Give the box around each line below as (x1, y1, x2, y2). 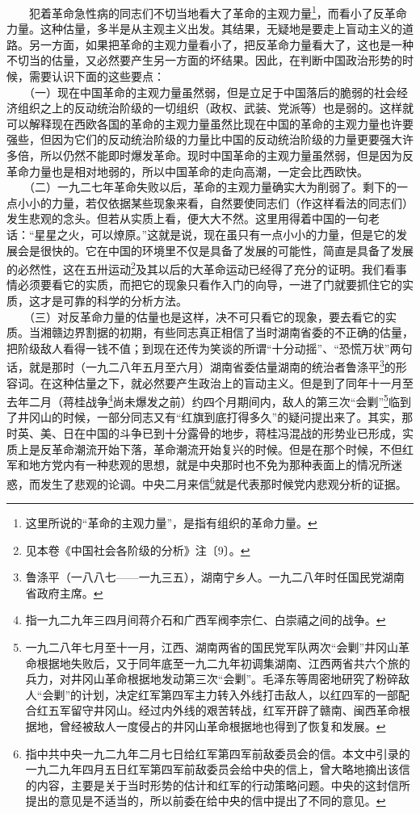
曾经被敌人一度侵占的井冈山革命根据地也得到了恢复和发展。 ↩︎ (59, 718, 386, 735)
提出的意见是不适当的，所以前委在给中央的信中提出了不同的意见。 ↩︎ (25, 792, 386, 809)
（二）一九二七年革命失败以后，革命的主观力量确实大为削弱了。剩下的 (28, 178, 397, 195)
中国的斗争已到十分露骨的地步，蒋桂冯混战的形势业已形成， (85, 425, 402, 442)
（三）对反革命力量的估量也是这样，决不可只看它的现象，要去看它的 (28, 308, 385, 325)
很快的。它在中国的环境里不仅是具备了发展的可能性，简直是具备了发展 (40, 241, 414, 258)
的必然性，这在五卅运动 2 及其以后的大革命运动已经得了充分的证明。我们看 (6, 258, 396, 277)
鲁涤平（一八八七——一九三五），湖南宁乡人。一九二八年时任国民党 (25, 569, 382, 585)
